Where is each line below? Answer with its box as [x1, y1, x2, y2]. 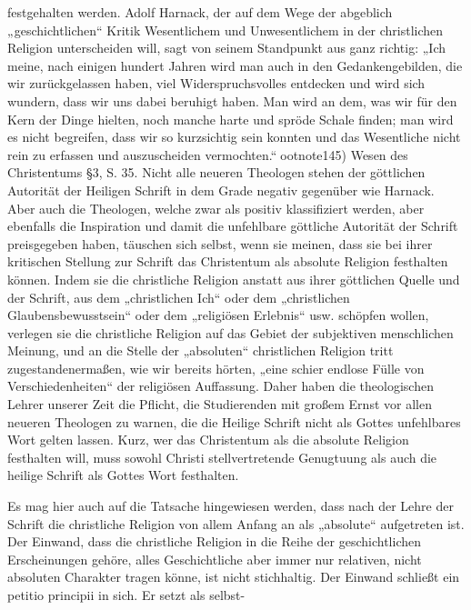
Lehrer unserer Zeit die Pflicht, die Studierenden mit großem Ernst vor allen [7, 395, 432, 414]
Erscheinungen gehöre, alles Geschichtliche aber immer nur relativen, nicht [7, 549, 422, 568]
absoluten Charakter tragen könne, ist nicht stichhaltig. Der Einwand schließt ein [7, 567, 460, 586]
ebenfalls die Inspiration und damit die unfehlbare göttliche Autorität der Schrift [7, 216, 458, 235]
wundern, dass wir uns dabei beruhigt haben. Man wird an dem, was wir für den [7, 91, 457, 110]
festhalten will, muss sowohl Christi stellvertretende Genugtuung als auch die [7, 447, 437, 466]
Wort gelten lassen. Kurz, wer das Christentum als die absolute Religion [7, 430, 409, 449]
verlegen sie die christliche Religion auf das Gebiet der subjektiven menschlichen [7, 323, 454, 342]
